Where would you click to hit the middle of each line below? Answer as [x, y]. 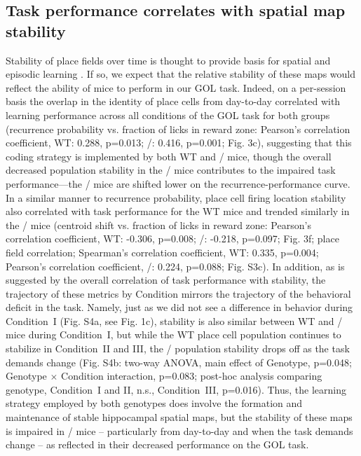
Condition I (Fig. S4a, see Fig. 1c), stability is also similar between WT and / [174, 320]
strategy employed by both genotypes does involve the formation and [154, 403]
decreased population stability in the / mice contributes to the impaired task [171, 170]
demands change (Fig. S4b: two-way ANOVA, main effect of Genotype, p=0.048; [179, 362]
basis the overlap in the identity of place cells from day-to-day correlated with [173, 101]
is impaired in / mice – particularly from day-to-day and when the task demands [179, 430]
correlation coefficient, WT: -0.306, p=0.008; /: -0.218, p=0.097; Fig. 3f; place [172, 239]
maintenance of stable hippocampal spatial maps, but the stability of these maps [179, 417]
